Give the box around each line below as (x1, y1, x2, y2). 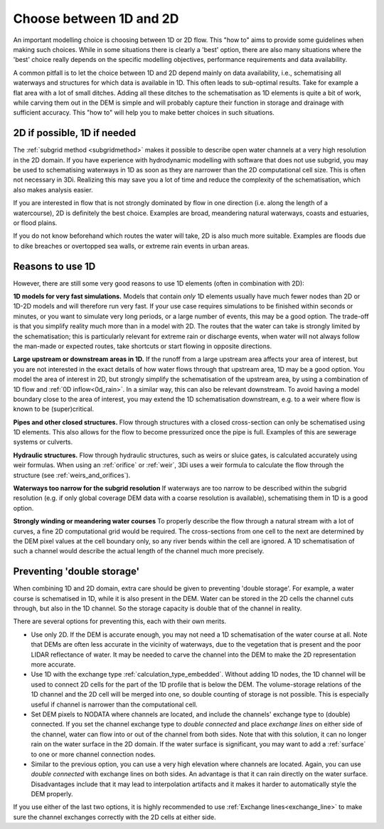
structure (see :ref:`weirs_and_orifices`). (13, 471, 131, 479)
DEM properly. (31, 790, 74, 798)
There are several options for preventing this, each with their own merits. (13, 617, 227, 626)
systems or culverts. (13, 438, 73, 447)
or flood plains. (13, 218, 58, 227)
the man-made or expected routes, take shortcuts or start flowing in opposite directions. (13, 342, 272, 350)
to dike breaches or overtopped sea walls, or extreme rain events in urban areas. (13, 241, 250, 250)
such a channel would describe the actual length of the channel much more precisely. (13, 547, 265, 556)
